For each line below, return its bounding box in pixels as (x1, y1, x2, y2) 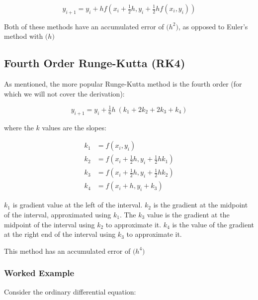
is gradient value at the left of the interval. (12, 200, 143, 210)
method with (4, 31, 43, 41)
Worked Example (4, 267, 75, 279)
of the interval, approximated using (4, 209, 111, 219)
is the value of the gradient (172, 219, 255, 229)
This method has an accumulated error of (4, 245, 131, 256)
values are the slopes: (42, 122, 106, 132)
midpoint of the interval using (4, 219, 95, 229)
